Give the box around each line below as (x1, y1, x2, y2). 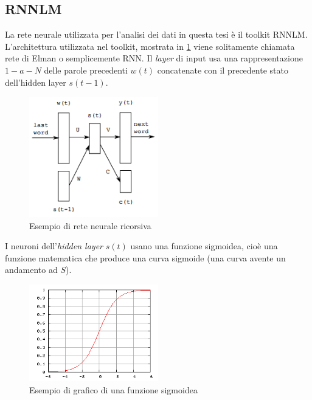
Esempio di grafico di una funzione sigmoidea (29, 383, 198, 396)
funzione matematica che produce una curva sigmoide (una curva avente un (5, 251, 286, 264)
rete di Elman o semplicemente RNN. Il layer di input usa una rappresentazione (5, 52, 303, 64)
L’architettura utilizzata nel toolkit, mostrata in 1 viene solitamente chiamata (5, 40, 295, 52)
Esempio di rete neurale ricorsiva (29, 219, 151, 232)
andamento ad (5, 263, 58, 276)
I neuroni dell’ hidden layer (5, 240, 103, 252)
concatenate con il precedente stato (157, 63, 288, 76)
